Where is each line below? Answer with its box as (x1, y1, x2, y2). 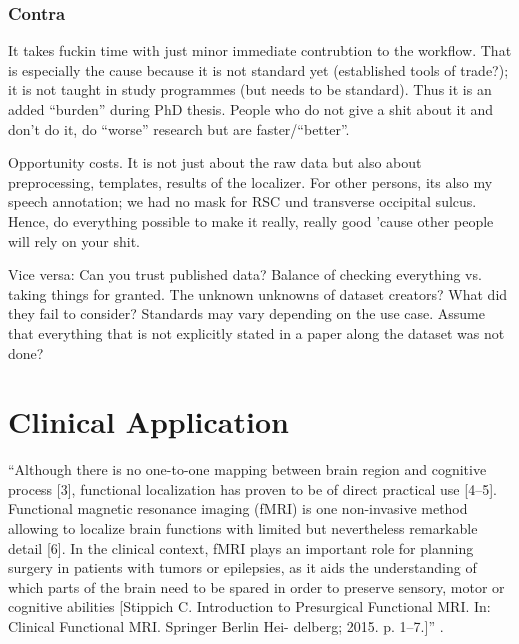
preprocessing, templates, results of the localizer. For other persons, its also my (8, 171, 493, 192)
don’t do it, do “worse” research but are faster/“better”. (8, 118, 350, 139)
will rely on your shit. (8, 230, 141, 251)
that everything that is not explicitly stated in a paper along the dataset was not (8, 322, 505, 343)
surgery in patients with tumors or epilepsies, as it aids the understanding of (8, 557, 477, 578)
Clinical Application (8, 401, 289, 442)
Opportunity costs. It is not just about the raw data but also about (8, 152, 422, 173)
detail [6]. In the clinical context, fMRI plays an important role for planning (8, 537, 474, 558)
